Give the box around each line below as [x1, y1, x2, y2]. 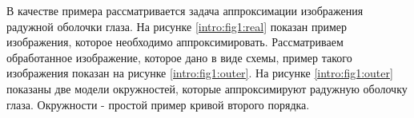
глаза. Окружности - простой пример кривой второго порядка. [6, 96, 310, 112]
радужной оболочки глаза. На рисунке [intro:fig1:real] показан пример [6, 18, 347, 34]
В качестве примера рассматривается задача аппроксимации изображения [6, 2, 364, 18]
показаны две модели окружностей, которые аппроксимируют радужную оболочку [6, 80, 408, 96]
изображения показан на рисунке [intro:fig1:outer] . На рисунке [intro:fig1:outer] [6, 65, 393, 81]
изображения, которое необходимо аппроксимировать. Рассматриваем [6, 33, 344, 50]
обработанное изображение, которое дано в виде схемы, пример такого [6, 49, 352, 65]
